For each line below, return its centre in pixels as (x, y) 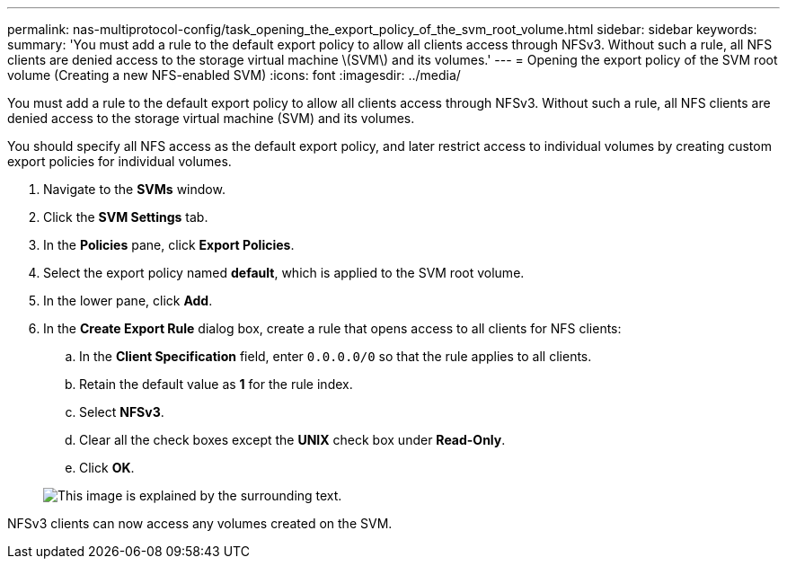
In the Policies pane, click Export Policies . (169, 245)
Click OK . (107, 468)
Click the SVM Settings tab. (126, 217)
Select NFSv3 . (122, 412)
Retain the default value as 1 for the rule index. (216, 384)
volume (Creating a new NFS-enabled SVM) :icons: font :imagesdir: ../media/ (234, 75)
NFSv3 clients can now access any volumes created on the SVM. (200, 523)
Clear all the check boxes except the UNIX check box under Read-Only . (292, 440)
